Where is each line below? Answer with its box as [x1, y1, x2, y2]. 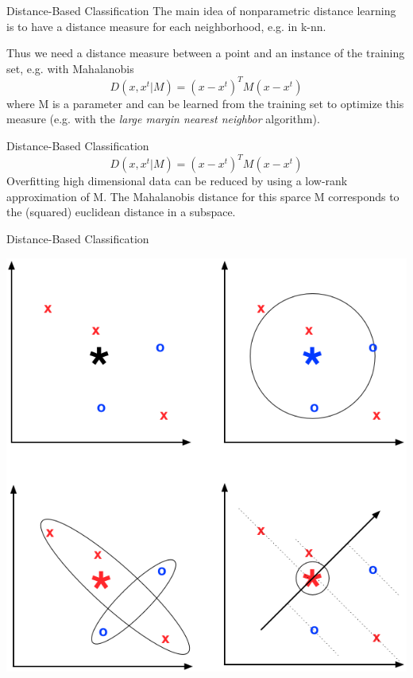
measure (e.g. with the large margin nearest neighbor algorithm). [6, 110, 320, 127]
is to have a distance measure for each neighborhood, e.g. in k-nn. [6, 17, 326, 34]
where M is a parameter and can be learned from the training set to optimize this [6, 95, 404, 111]
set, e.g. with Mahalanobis [6, 60, 134, 76]
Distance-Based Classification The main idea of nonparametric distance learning [6, 2, 396, 18]
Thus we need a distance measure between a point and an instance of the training [6, 45, 405, 61]
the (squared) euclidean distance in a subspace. [6, 203, 236, 220]
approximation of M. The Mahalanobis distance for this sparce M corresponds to [6, 188, 399, 204]
